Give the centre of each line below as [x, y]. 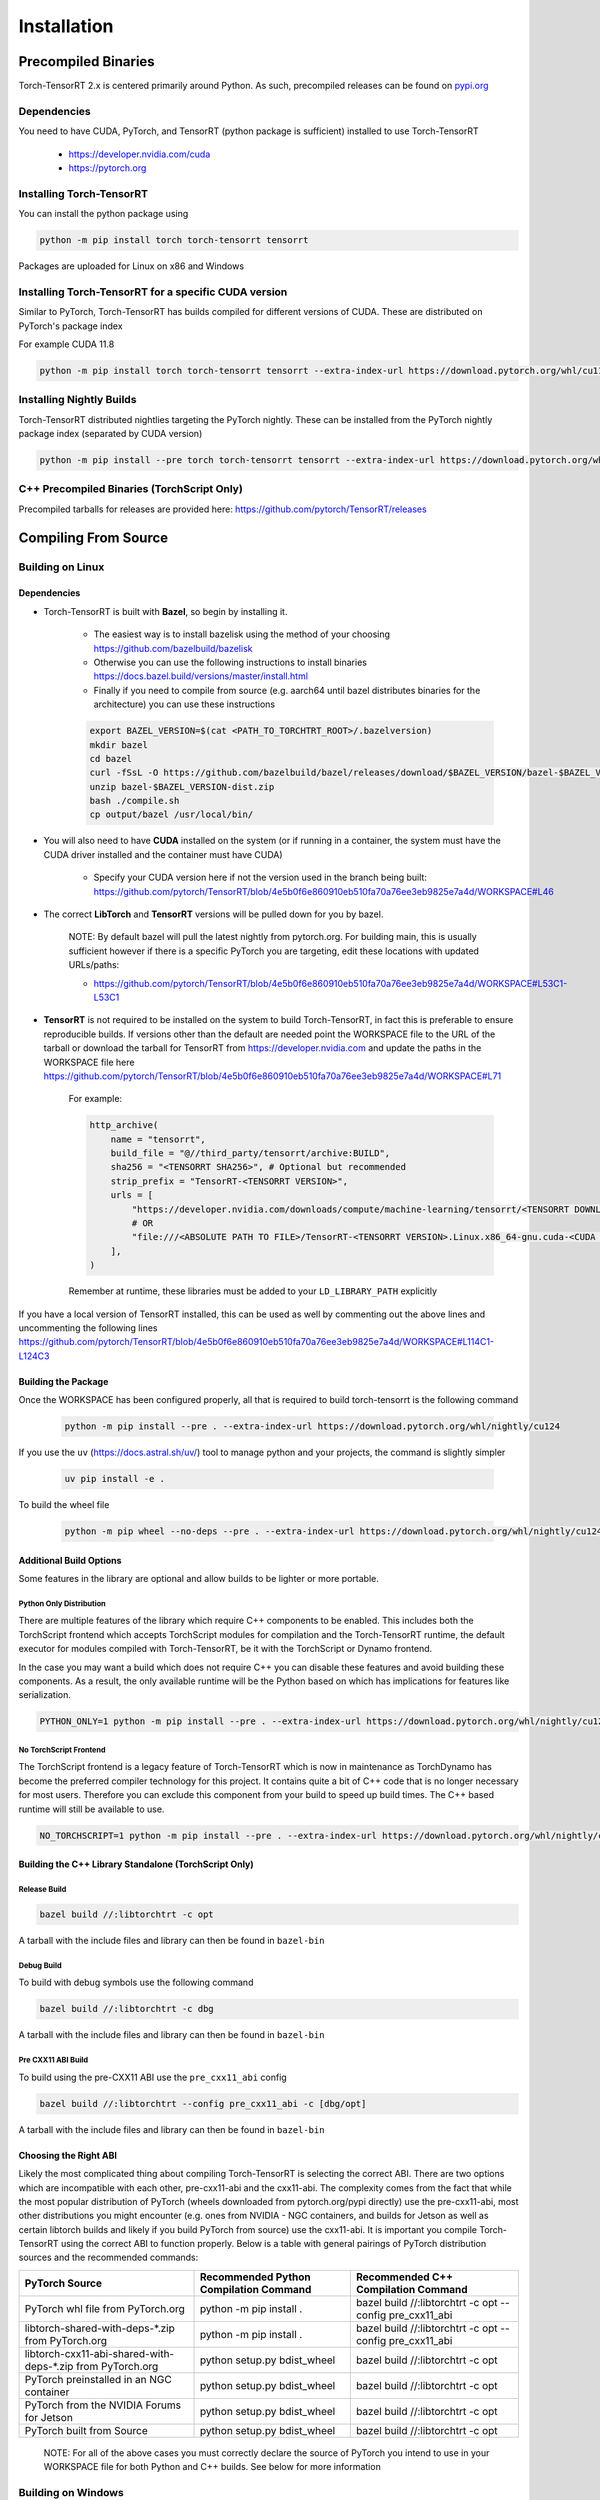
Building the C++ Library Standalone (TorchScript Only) [136, 1864]
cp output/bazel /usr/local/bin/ [171, 814]
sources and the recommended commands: [108, 2257]
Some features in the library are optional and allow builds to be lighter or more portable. [198, 1579]
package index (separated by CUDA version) [110, 434]
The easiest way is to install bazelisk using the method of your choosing [241, 634]
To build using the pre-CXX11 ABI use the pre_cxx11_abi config [152, 2077]
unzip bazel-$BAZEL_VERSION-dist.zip [182, 786]
